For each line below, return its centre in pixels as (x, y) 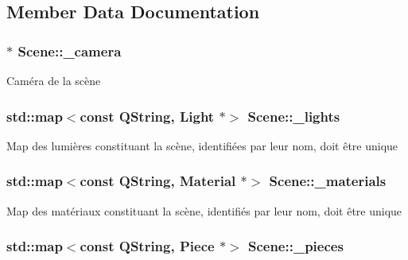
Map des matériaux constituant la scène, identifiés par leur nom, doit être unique (204, 210)
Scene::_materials (328, 181)
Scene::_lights (294, 116)
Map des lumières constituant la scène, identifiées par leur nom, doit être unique (202, 145)
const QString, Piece (147, 246)
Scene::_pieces (295, 246)
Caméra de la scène (54, 80)
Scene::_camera (70, 50)
